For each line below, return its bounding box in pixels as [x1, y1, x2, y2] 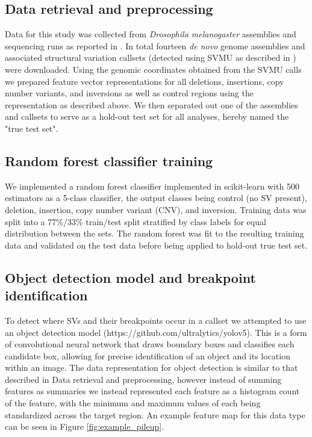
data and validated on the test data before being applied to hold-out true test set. [5, 238, 307, 251]
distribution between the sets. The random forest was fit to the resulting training [5, 227, 304, 240]
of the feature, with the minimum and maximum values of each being [5, 397, 261, 409]
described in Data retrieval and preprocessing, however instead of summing [5, 373, 282, 385]
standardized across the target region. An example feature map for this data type [5, 408, 305, 421]
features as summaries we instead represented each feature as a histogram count [5, 385, 300, 397]
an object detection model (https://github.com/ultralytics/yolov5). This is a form [5, 326, 307, 338]
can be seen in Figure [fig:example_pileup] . [5, 420, 164, 433]
